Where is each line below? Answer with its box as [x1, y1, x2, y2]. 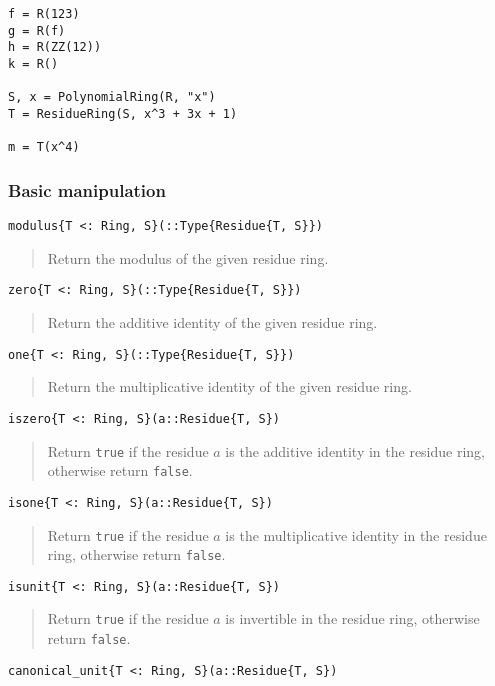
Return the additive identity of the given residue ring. [47, 312, 378, 333]
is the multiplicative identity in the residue [225, 524, 487, 545]
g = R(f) [8, 23, 66, 38]
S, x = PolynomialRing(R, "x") [8, 90, 216, 105]
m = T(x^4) [8, 140, 80, 155]
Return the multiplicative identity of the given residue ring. [47, 376, 412, 397]
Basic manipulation [8, 177, 166, 202]
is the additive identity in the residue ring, [225, 440, 486, 461]
